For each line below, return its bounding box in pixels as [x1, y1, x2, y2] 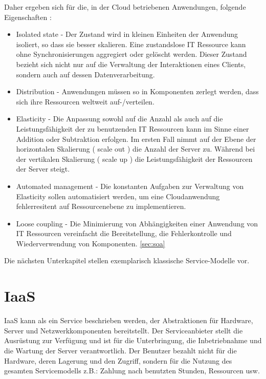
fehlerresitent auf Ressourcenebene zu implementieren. [16, 201, 186, 212]
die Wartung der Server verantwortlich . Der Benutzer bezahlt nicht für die [4, 345, 237, 355]
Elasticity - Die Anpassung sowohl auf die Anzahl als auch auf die [16, 113, 223, 124]
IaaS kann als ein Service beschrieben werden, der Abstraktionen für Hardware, [4, 315, 253, 326]
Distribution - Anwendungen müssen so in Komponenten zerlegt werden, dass [16, 86, 259, 97]
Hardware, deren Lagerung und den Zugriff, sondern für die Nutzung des [4, 355, 232, 366]
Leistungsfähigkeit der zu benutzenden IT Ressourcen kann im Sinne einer [16, 123, 249, 134]
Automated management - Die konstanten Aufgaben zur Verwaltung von [16, 180, 244, 191]
